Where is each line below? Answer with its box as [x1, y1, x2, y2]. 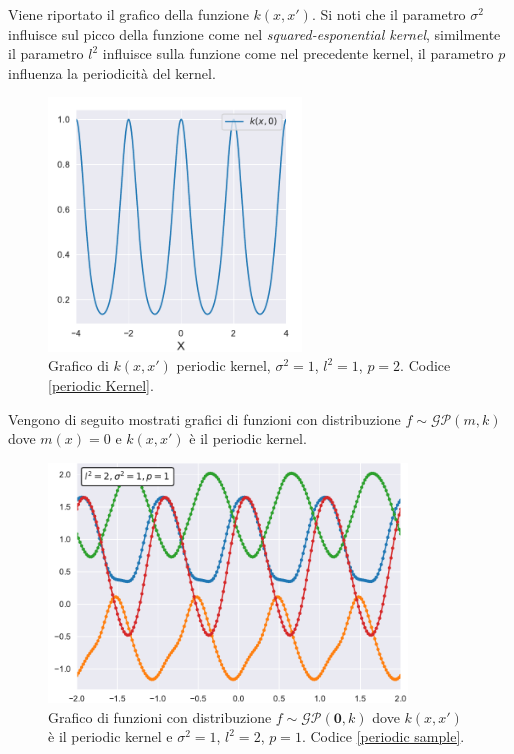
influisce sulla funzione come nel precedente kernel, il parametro [102, 43, 494, 64]
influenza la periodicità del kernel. [8, 62, 216, 83]
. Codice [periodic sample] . [301, 726, 465, 747]
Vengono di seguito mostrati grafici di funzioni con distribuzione [8, 408, 401, 429]
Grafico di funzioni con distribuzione [48, 706, 272, 727]
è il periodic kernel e [48, 726, 173, 747]
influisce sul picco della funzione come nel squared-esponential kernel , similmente [8, 23, 501, 44]
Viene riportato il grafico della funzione [8, 4, 249, 24]
